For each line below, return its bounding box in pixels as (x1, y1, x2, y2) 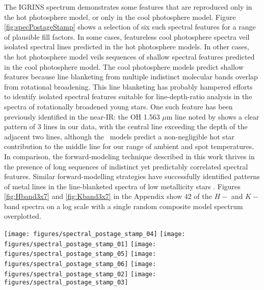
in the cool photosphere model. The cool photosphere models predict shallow (4, 61, 244, 72)
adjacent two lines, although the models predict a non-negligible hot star (4, 131, 234, 141)
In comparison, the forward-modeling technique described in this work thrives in (4, 151, 255, 161)
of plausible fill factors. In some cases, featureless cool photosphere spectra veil (4, 31, 250, 42)
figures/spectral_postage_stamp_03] (4, 279, 128, 286)
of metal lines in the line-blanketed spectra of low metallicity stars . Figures (4, 181, 241, 191)
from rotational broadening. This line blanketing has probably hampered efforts (4, 81, 253, 92)
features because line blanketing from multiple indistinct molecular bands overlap (4, 71, 258, 82)
